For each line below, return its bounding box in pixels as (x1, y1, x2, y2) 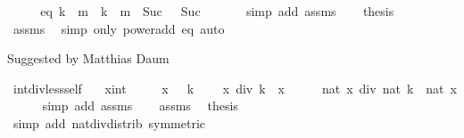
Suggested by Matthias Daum (7, 49, 170, 68)
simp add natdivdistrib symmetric (12, 113, 206, 132)
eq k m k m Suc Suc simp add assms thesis (40, 2, 394, 20)
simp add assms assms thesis (42, 96, 238, 115)
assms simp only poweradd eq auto (12, 19, 225, 37)
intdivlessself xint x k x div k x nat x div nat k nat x (12, 78, 457, 97)
